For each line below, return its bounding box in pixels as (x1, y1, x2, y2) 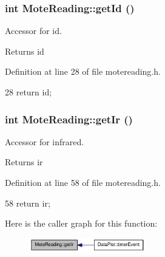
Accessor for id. (5, 24, 62, 37)
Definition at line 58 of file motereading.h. (5, 176, 161, 188)
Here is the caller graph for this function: (5, 217, 158, 230)
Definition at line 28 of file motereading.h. (5, 65, 161, 78)
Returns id (5, 44, 44, 57)
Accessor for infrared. (5, 135, 84, 148)
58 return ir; (5, 196, 50, 209)
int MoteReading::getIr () (5, 111, 133, 126)
